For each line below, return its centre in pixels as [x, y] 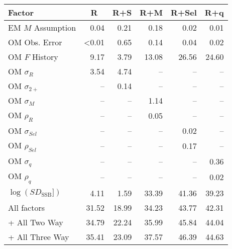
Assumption [55, 27]
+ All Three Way [39, 236]
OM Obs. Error [35, 42]
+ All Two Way [36, 222]
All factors [27, 207]
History [45, 57]
